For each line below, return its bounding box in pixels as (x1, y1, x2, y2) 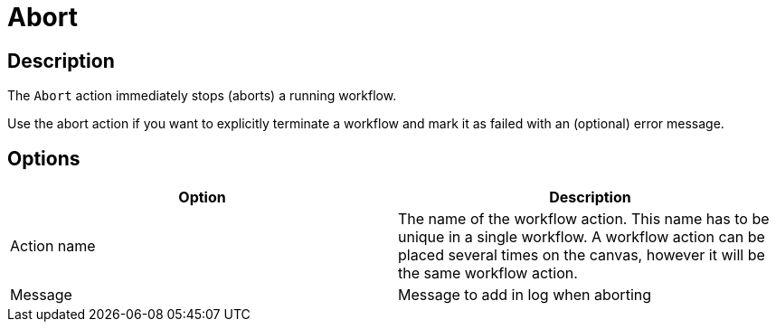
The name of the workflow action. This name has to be (398, 210, 770, 229)
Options (7, 146, 80, 170)
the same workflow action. (398, 264, 578, 283)
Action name (10, 237, 96, 256)
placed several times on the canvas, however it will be (398, 246, 765, 265)
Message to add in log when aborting (398, 286, 652, 305)
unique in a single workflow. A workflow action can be (398, 228, 765, 247)
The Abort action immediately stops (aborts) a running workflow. (7, 88, 397, 104)
